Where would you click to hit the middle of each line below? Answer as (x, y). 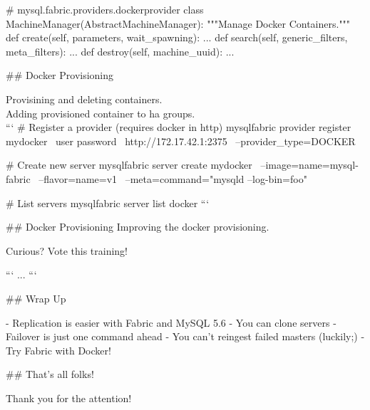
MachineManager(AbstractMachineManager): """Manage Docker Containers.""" (178, 23)
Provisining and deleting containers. (84, 99)
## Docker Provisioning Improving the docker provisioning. (138, 227)
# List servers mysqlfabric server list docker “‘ (108, 203)
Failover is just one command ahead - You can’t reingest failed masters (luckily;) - (185, 336)
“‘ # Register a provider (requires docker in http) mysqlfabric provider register (179, 127)
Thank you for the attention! (69, 398)
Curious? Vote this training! (67, 250)
